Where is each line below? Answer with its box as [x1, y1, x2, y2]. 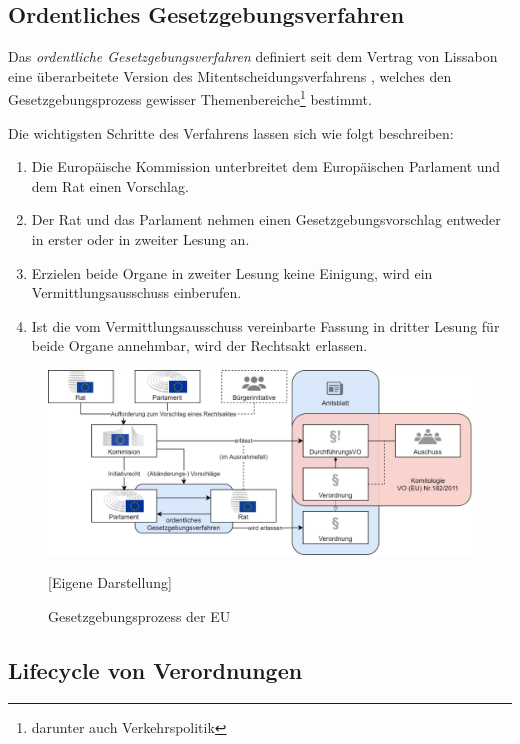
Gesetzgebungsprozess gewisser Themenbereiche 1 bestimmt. [8, 86, 372, 110]
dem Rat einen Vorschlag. [31, 175, 189, 196]
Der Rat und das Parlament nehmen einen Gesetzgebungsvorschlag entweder [31, 209, 501, 230]
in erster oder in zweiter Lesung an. [31, 229, 250, 250]
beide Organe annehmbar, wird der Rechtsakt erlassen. [31, 335, 368, 356]
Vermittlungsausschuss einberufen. [31, 282, 242, 303]
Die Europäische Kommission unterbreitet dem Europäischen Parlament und [31, 156, 501, 177]
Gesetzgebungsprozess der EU [48, 605, 231, 626]
